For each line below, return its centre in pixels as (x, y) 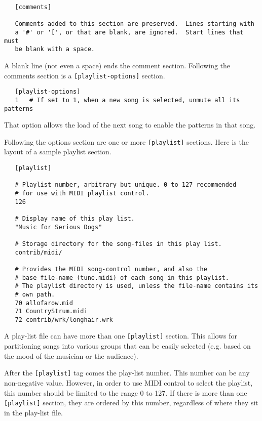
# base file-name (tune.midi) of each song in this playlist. (122, 278)
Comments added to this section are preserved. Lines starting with (135, 24)
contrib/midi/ (39, 252)
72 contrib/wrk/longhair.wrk (64, 320)
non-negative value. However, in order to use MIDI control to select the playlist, (128, 382)
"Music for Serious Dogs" (59, 227)
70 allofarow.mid (44, 303)
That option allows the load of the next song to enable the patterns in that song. (130, 125)
